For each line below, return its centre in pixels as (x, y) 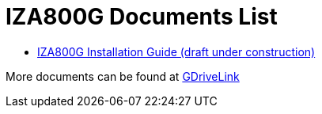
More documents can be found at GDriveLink (123, 76)
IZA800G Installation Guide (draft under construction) (176, 51)
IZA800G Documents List (142, 17)
